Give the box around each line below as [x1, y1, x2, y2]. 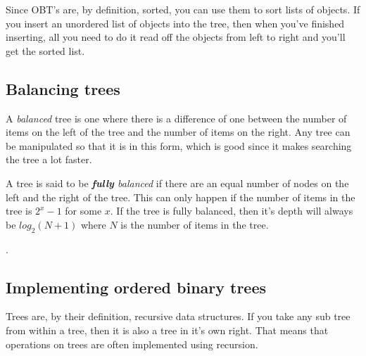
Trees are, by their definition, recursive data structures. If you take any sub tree [6, 309, 351, 324]
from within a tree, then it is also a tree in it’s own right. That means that [6, 322, 329, 337]
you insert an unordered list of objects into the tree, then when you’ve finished [6, 15, 345, 30]
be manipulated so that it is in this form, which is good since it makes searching [6, 138, 352, 153]
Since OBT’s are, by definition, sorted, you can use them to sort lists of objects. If [6, 2, 360, 16]
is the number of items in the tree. [120, 217, 269, 231]
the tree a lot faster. [6, 152, 92, 167]
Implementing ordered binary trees [6, 276, 267, 298]
